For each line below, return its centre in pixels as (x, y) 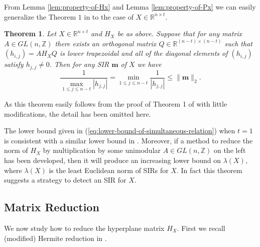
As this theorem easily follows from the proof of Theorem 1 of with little (116, 103)
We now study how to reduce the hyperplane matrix (84, 228)
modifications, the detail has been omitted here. (78, 113)
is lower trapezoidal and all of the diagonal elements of (144, 53)
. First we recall (201, 228)
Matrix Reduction (52, 207)
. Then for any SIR (79, 64)
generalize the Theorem (40, 16)
